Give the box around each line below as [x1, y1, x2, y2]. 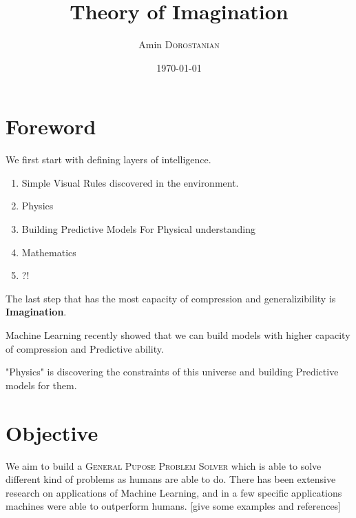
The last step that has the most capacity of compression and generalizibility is [6, 291, 336, 305]
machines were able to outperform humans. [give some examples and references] [6, 499, 342, 513]
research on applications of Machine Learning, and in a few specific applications [6, 485, 342, 499]
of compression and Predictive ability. [6, 341, 164, 355]
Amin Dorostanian [138, 37, 220, 52]
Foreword [6, 112, 96, 141]
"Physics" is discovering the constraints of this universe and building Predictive [6, 364, 339, 379]
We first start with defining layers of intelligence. [6, 152, 211, 167]
